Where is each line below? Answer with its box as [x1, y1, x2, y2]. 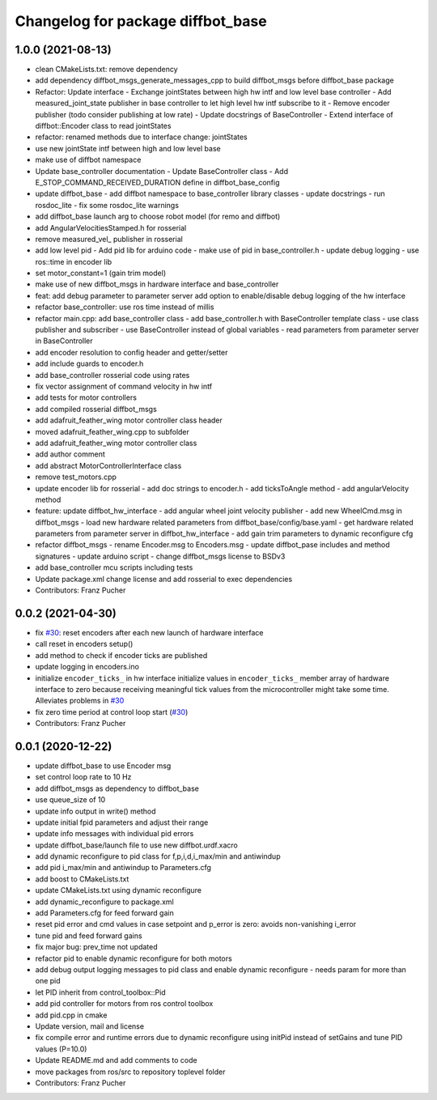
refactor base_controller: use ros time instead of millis [35, 302, 214, 312]
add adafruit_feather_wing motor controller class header [35, 415, 223, 425]
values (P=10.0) [35, 1044, 87, 1054]
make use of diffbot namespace [35, 155, 142, 165]
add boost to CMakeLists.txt [35, 874, 129, 884]
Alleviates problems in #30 [35, 696, 125, 706]
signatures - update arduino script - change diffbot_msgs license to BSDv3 [35, 551, 286, 561]
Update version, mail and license [35, 1021, 145, 1031]
